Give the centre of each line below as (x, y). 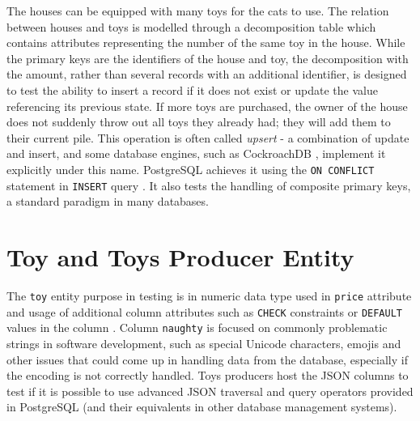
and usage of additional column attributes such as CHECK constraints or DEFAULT (205, 311)
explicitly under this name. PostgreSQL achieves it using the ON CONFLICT (191, 169)
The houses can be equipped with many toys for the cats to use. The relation (198, 11)
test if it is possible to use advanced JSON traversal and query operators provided (210, 391)
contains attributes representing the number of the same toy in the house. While (206, 43)
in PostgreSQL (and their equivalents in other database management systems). (202, 407)
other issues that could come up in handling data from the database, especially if (207, 359)
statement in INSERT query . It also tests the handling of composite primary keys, (209, 185)
